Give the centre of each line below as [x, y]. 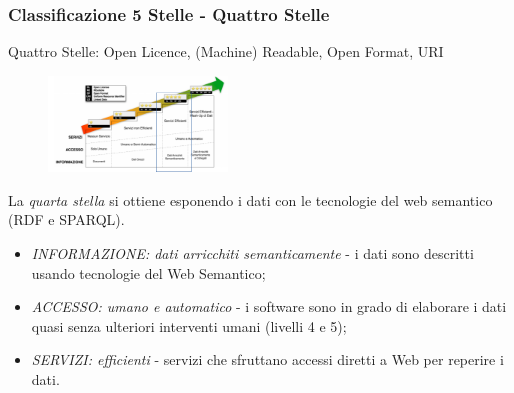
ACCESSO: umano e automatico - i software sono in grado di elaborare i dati [269, 306]
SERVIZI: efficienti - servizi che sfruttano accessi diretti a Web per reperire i [267, 359]
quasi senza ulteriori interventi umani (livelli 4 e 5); [189, 325]
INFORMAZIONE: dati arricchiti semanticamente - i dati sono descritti [252, 252]
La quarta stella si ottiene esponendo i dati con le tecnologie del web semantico [250, 199]
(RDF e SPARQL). [66, 219]
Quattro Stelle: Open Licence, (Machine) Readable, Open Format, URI [226, 51]
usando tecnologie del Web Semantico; [148, 272]
